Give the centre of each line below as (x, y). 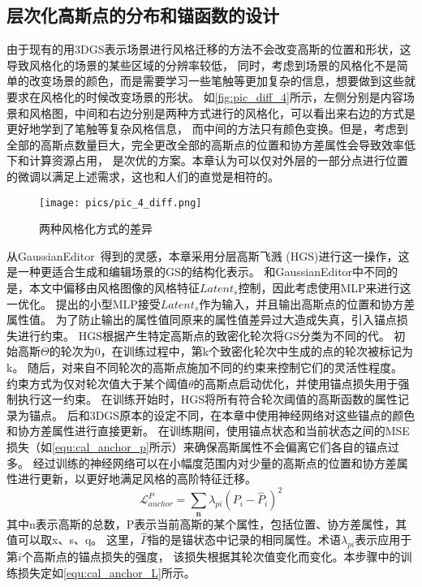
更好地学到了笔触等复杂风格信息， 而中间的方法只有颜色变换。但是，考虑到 (207, 129)
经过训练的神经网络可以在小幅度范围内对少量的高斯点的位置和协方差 (215, 462)
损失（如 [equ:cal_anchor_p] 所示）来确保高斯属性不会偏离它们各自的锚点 (197, 446)
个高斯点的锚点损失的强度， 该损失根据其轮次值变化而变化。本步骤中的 (211, 557)
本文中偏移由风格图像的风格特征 (114, 287)
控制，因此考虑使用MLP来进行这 (325, 287)
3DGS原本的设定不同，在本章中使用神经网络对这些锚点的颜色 (252, 414)
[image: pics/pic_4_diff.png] (121, 203)
